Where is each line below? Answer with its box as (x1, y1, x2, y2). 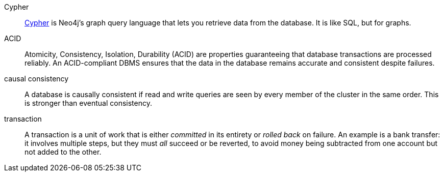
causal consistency (4, 74, 69, 83)
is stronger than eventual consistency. (24, 99, 152, 107)
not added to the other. (24, 148, 102, 156)
